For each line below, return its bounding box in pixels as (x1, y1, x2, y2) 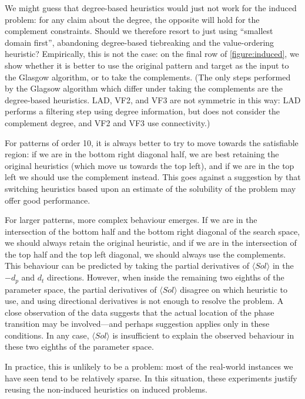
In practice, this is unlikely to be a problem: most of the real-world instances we (5, 360, 293, 373)
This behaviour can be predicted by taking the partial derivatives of (5, 259, 250, 272)
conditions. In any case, (5, 329, 89, 341)
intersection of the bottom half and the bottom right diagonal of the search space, (5, 225, 300, 237)
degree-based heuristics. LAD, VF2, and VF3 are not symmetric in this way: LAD (5, 93, 301, 106)
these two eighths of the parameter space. (5, 340, 154, 353)
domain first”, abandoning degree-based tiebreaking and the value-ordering (5, 36, 274, 48)
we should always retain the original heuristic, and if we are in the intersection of (5, 236, 297, 249)
